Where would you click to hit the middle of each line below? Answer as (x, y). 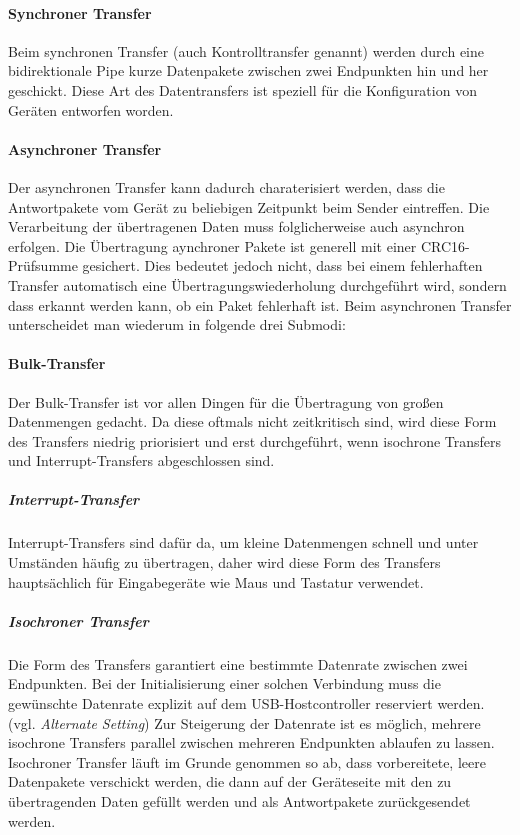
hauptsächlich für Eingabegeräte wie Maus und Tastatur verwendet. (216, 581)
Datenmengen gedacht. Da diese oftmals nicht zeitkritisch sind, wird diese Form (252, 421)
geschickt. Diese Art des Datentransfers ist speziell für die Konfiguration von (242, 89)
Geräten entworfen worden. (91, 109)
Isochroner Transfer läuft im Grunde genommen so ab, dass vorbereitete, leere (247, 761)
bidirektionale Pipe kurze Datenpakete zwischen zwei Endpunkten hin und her (248, 70)
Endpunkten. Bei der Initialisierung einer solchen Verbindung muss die (224, 683)
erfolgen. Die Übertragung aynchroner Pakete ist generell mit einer (212, 245)
